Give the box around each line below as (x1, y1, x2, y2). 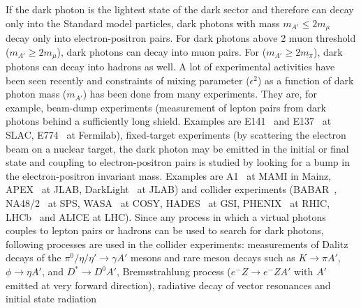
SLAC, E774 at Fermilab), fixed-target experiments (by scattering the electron (6, 128, 346, 142)
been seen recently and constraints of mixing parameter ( (6, 72, 250, 87)
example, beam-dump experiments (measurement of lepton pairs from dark (6, 100, 326, 114)
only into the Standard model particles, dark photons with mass (6, 15, 280, 30)
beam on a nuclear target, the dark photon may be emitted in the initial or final (6, 141, 349, 155)
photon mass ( (6, 86, 67, 101)
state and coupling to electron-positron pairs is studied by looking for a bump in (6, 155, 350, 169)
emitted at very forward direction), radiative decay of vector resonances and (6, 277, 331, 292)
